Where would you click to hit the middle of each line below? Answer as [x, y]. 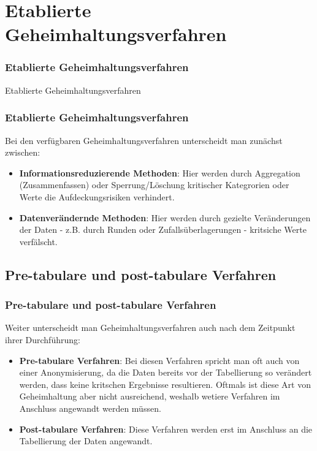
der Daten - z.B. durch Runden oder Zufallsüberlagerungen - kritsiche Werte [163, 229]
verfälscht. [38, 241]
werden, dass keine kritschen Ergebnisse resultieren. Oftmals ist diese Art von [165, 384]
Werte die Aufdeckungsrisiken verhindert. [97, 196]
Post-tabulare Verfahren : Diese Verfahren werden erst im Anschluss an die [166, 429]
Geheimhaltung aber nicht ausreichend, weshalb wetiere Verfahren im [150, 396]
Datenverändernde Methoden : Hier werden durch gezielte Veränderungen [165, 217]
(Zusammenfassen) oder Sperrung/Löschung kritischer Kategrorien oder [154, 185]
